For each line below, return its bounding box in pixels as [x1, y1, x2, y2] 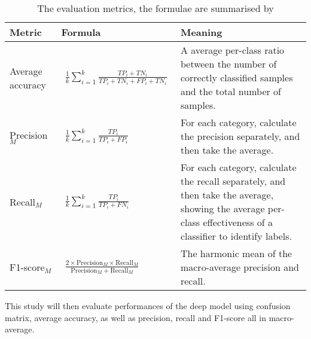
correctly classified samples [180, 71, 293, 84]
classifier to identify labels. [180, 229, 292, 243]
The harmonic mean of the [180, 246, 292, 260]
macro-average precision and [180, 260, 299, 274]
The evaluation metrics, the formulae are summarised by [37, 1, 274, 15]
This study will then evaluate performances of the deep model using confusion [5, 300, 291, 311]
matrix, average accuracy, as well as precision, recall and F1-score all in [5, 311, 267, 323]
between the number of [180, 57, 277, 71]
